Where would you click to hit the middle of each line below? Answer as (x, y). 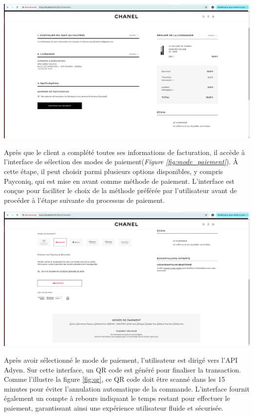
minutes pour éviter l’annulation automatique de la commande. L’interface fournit (127, 388)
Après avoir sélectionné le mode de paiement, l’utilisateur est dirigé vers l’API (121, 360)
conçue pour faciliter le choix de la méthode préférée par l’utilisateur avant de (120, 190)
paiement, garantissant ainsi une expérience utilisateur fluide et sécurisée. (114, 407)
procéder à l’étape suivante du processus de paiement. (85, 200)
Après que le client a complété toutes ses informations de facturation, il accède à (125, 152)
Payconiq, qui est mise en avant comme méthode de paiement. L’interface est (119, 181)
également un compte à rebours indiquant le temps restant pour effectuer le (117, 398)
